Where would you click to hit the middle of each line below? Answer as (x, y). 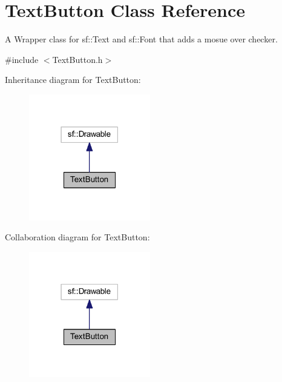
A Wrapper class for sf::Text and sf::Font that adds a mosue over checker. (141, 39)
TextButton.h (77, 59)
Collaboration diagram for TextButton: (77, 237)
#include (22, 59)
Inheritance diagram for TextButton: (73, 80)
